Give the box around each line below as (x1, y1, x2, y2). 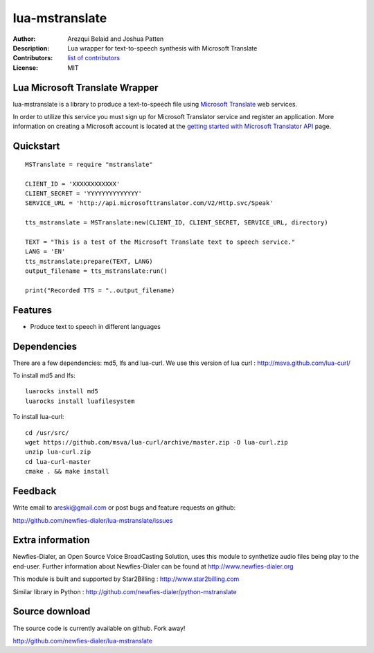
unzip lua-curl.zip (25, 448, 91, 456)
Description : (12, 44, 50, 52)
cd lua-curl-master (25, 458, 91, 465)
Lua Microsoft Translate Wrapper (12, 82, 159, 93)
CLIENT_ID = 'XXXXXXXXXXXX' (25, 180, 121, 188)
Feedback (12, 485, 57, 497)
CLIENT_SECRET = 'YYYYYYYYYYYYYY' (25, 189, 142, 197)
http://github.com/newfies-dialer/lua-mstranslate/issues (12, 516, 173, 524)
